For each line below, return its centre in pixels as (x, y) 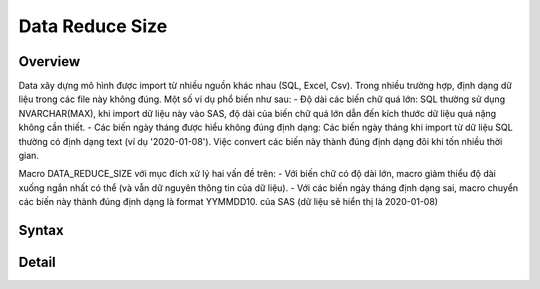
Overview (49, 61)
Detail (37, 262)
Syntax (41, 230)
